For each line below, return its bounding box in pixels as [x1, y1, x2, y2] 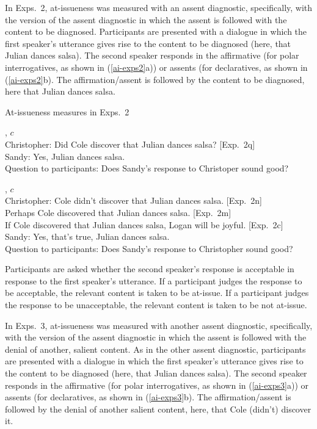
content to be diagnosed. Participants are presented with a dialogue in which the [5, 25, 307, 38]
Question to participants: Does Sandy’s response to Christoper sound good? [5, 162, 289, 175]
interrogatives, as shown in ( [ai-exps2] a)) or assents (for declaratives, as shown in [5, 60, 308, 73]
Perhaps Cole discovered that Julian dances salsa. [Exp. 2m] [5, 206, 231, 218]
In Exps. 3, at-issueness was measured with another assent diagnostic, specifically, [5, 319, 313, 331]
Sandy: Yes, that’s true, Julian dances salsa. [5, 230, 170, 243]
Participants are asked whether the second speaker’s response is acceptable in [5, 262, 294, 275]
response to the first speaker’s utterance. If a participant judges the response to [5, 274, 302, 287]
